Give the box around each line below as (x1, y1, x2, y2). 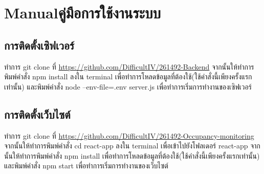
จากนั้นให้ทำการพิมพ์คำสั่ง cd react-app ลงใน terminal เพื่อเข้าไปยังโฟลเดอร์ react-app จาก (4, 140, 260, 151)
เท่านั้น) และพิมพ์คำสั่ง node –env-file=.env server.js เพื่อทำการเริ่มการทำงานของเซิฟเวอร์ (4, 81, 252, 92)
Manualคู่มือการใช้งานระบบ (4, 2, 161, 23)
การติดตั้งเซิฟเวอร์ (4, 37, 75, 53)
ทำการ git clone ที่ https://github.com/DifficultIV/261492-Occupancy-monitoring (4, 130, 254, 141)
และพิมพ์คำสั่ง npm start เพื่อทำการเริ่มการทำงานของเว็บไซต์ (4, 160, 168, 171)
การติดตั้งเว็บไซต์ (4, 106, 71, 122)
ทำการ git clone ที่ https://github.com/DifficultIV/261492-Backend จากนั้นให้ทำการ (4, 61, 254, 72)
